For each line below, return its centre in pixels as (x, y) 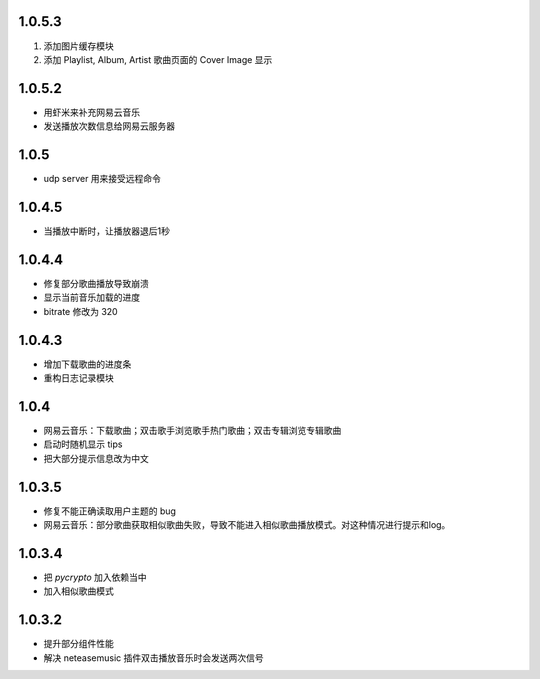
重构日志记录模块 (78, 378)
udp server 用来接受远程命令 (102, 179)
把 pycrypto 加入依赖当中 (95, 577)
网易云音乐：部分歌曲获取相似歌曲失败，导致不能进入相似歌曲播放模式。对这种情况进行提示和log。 (247, 524)
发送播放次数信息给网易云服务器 (109, 126)
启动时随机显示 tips (83, 444)
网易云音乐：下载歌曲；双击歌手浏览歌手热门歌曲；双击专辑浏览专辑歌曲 (192, 430)
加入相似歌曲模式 (78, 591)
